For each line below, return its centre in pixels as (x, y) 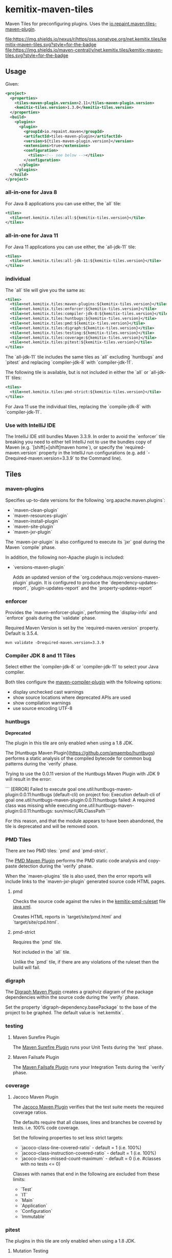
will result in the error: (28, 779)
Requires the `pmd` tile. (37, 942)
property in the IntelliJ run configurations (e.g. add (92, 453)
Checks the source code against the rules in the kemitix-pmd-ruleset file (89, 901)
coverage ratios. (30, 1112)
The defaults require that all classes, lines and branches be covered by (87, 1122)
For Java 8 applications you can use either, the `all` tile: (63, 203)
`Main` (27, 1200)
